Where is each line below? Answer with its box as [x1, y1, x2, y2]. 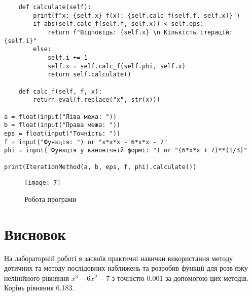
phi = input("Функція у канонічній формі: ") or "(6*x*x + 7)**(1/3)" [4, 147, 247, 154]
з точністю [112, 272, 145, 283]
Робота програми [24, 193, 77, 204]
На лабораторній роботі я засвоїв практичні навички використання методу [4, 252, 233, 263]
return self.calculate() [47, 71, 131, 78]
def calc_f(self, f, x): [18, 88, 102, 95]
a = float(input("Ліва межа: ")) [4, 113, 117, 120]
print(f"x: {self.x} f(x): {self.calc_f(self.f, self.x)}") [33, 12, 240, 19]
